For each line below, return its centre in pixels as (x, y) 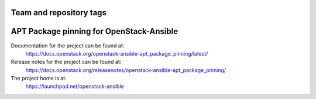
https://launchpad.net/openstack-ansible (75, 86)
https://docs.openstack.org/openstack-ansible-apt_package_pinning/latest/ (117, 53)
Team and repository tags (59, 13)
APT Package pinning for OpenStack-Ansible (95, 31)
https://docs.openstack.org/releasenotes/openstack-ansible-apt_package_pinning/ (126, 70)
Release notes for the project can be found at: (66, 62)
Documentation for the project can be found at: (68, 45)
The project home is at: (39, 78)
